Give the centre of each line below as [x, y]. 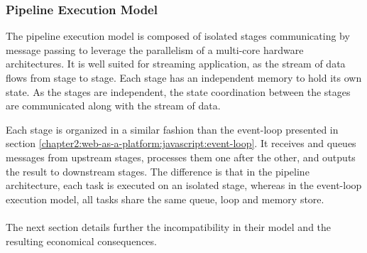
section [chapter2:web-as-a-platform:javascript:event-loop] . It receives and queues [181, 143]
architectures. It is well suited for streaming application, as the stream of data [176, 64]
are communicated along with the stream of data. [113, 106]
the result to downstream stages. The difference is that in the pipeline [158, 171]
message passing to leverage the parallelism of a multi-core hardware [155, 49]
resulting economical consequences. [81, 241]
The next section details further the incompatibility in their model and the [169, 226]
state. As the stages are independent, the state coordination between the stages [178, 91]
